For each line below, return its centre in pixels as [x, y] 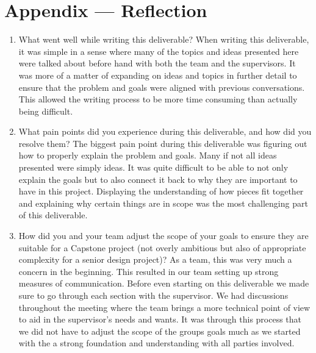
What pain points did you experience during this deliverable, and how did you [165, 131]
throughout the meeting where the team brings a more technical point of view [164, 307]
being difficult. [46, 111]
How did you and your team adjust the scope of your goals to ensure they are [163, 236]
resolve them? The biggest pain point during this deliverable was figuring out [163, 143]
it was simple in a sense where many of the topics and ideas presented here [159, 51]
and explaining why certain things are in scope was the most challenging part [163, 203]
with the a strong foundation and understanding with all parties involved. [156, 343]
